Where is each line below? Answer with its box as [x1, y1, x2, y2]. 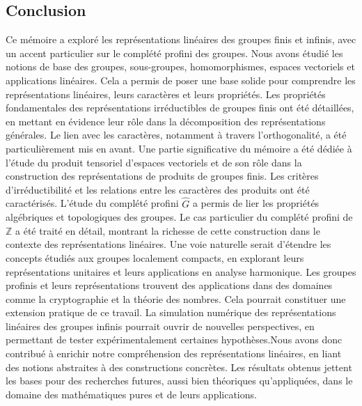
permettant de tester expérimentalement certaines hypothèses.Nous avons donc [6, 332, 343, 347]
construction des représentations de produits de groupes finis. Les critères [6, 169, 319, 183]
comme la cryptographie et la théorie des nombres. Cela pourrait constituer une [6, 291, 346, 306]
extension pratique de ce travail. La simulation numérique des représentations [6, 305, 336, 320]
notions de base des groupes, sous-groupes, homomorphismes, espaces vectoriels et [6, 59, 355, 74]
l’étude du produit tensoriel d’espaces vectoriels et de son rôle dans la [6, 155, 302, 169]
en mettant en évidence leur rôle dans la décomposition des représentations [6, 114, 326, 128]
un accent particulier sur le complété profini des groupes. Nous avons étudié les [6, 45, 343, 60]
